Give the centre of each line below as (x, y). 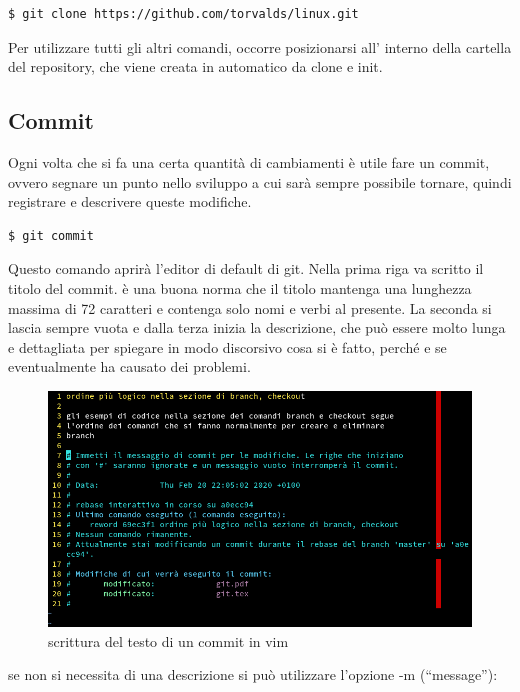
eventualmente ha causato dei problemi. (129, 366)
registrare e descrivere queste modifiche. (130, 201)
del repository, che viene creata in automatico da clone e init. (195, 66)
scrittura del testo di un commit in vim (168, 640)
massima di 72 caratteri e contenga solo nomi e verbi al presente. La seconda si (250, 307)
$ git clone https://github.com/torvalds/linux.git (183, 14)
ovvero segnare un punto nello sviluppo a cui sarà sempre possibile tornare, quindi (260, 181)
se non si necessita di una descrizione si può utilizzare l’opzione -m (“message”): (253, 674)
